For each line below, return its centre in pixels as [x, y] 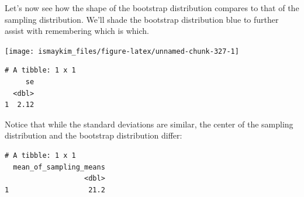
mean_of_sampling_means [59, 167]
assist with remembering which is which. [77, 31]
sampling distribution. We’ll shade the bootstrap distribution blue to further [142, 19]
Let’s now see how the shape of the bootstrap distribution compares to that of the [152, 8]
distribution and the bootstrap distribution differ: [94, 135]
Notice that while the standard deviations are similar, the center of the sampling [149, 124]
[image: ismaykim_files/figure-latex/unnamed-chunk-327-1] [122, 51]
